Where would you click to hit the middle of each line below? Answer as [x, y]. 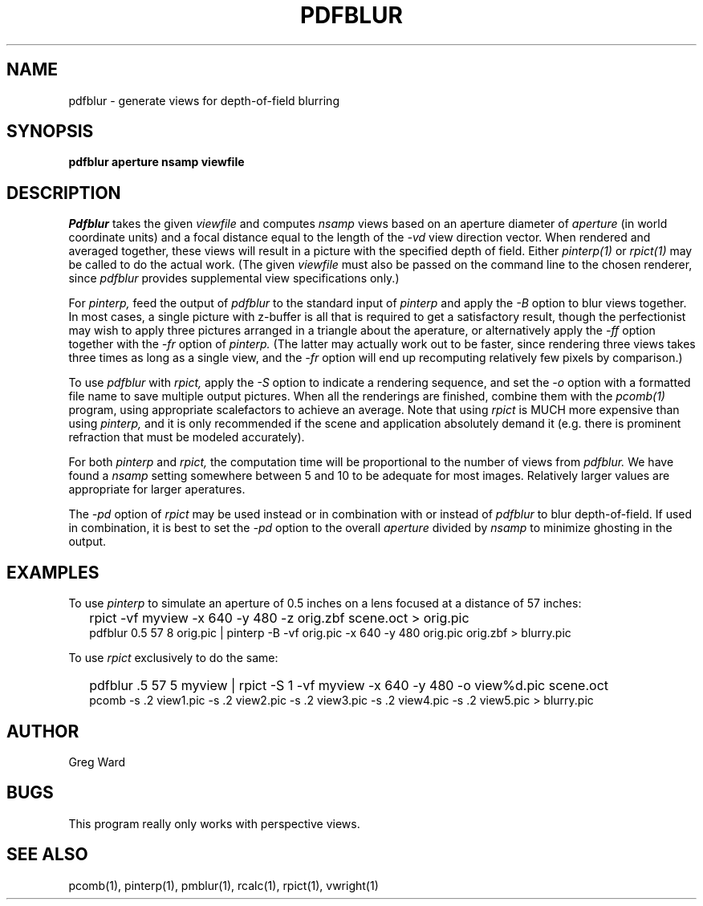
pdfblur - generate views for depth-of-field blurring [204, 100]
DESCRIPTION [64, 193]
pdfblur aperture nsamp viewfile [156, 162]
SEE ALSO [47, 855]
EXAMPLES [53, 572]
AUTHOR [43, 731]
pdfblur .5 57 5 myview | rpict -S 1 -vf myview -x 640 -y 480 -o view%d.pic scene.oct [349, 686]
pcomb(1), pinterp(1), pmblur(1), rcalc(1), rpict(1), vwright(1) [223, 885]
